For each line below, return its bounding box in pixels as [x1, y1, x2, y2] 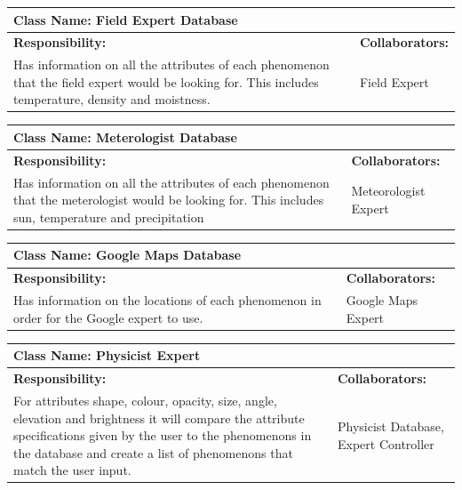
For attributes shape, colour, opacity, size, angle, [13, 391, 277, 409]
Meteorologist [351, 181, 426, 200]
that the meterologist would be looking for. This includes [13, 190, 324, 209]
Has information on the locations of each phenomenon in [13, 291, 322, 309]
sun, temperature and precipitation [13, 207, 204, 226]
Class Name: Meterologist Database [13, 127, 237, 146]
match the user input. [13, 461, 131, 479]
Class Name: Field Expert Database [13, 10, 238, 28]
